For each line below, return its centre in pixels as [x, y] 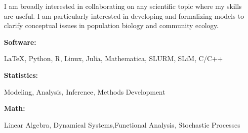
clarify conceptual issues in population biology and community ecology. [111, 25]
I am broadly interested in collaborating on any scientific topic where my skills [123, 6]
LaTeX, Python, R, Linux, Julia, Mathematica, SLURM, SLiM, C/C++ [114, 58]
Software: [20, 42]
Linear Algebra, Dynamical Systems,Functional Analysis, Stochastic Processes [122, 124]
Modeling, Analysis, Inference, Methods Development [85, 91]
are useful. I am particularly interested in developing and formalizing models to [124, 16]
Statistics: [21, 75]
